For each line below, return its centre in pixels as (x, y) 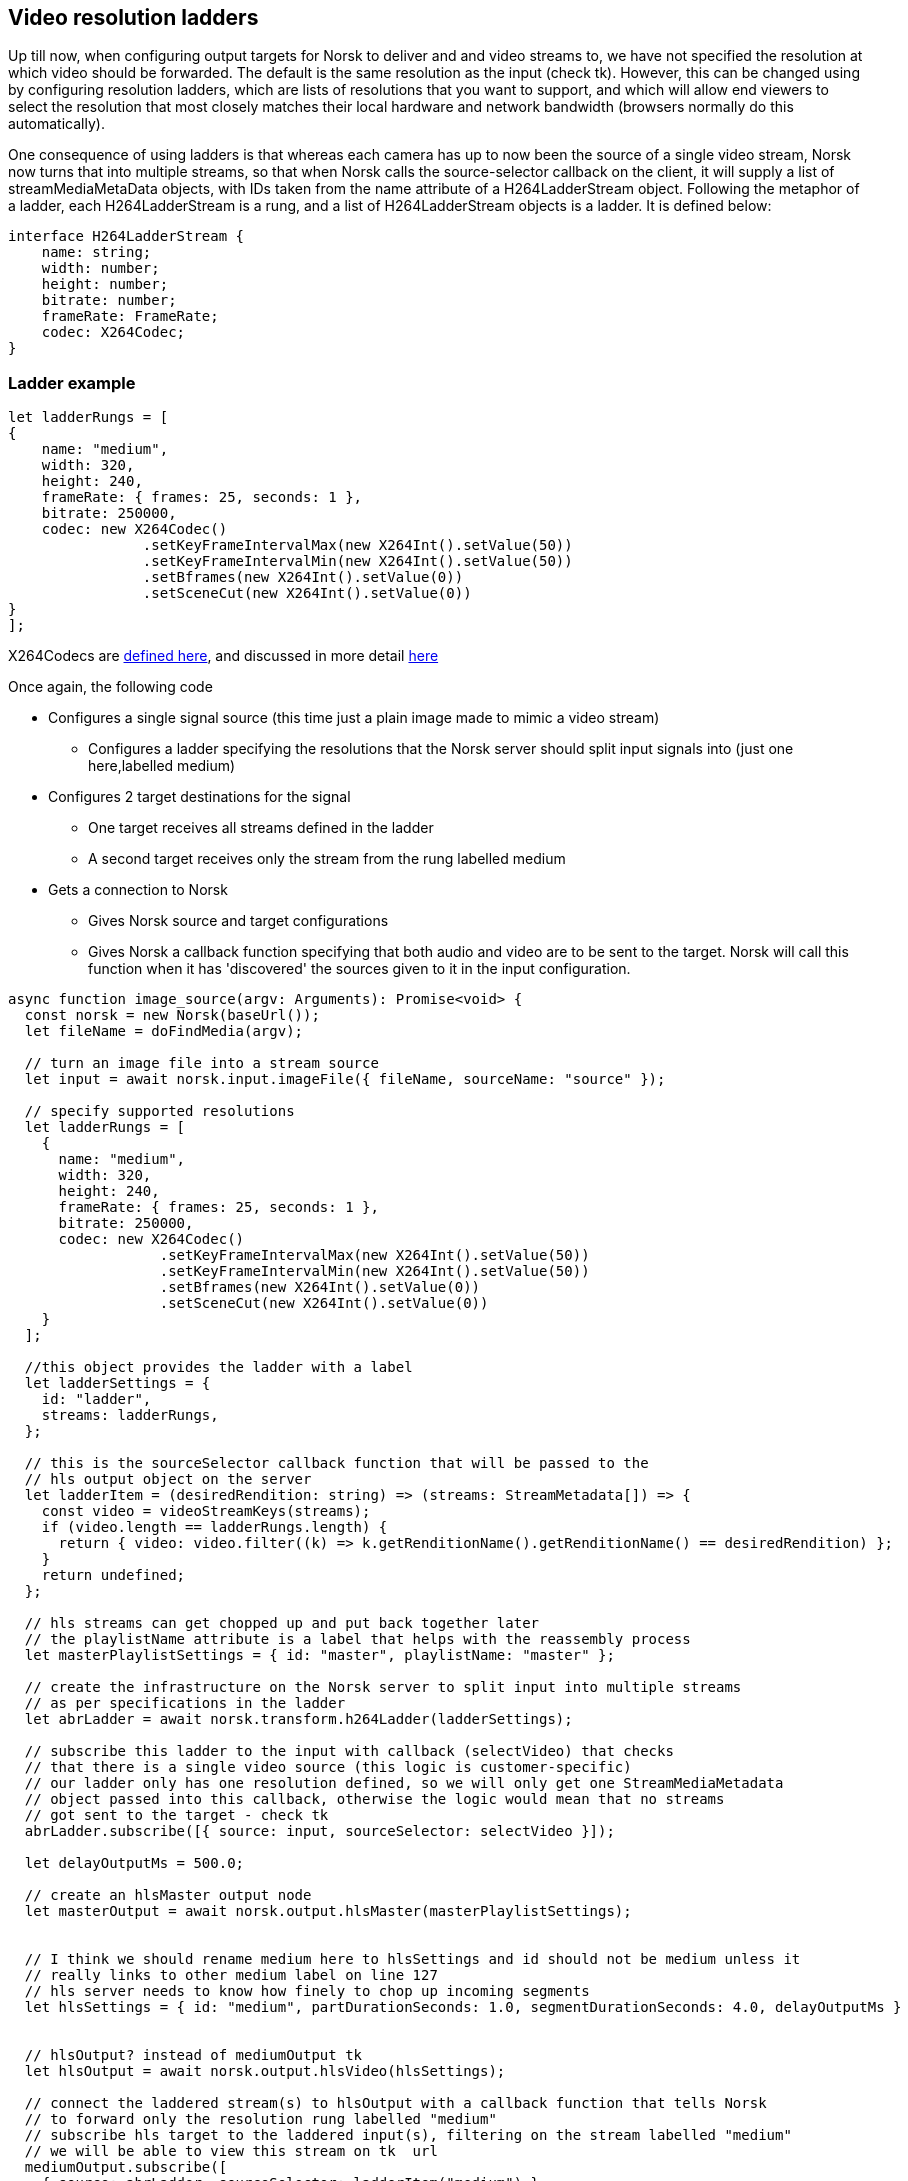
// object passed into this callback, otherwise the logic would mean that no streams (374, 1799)
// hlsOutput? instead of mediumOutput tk (193, 2055)
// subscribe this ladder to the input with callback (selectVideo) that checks (349, 1751)
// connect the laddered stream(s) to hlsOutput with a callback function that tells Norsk (395, 2103)
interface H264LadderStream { (126, 236)
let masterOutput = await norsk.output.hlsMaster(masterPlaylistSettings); (328, 1911)
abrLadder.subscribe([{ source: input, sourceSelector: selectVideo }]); (319, 1831)
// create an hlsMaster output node (168, 1895)
